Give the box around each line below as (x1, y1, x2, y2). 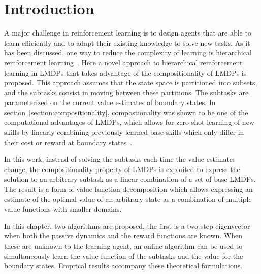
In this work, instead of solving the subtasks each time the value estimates (4, 154, 236, 164)
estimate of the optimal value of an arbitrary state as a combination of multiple (4, 193, 252, 204)
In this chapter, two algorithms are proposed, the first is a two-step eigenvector (4, 220, 250, 231)
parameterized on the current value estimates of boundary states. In (4, 97, 216, 108)
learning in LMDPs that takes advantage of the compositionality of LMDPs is (4, 67, 247, 78)
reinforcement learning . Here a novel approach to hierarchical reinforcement (4, 57, 243, 67)
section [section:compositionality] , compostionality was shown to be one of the (4, 107, 248, 117)
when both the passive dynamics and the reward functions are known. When (4, 230, 243, 241)
